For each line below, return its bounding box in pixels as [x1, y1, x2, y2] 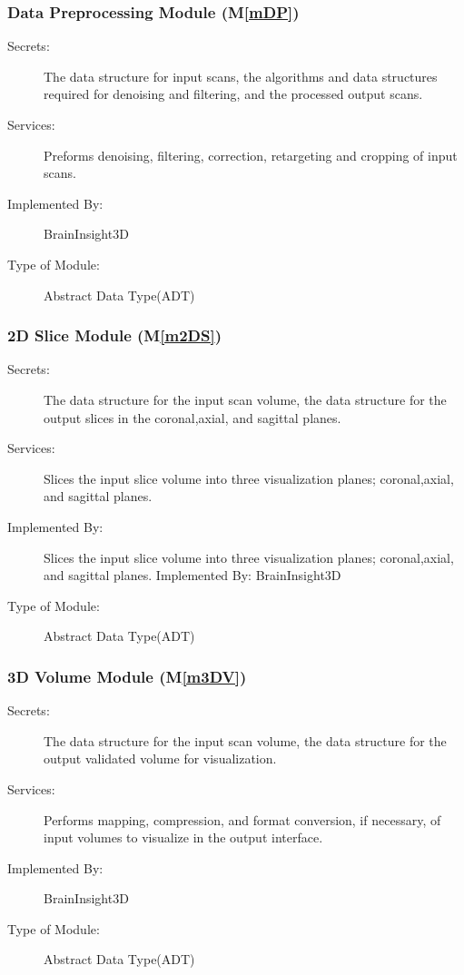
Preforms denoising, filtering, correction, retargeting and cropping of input [44, 145, 458, 164]
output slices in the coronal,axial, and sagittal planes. [44, 408, 341, 427]
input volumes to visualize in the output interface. [44, 828, 323, 847]
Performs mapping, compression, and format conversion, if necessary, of [44, 810, 441, 829]
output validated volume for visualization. [44, 749, 277, 768]
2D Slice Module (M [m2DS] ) [7, 324, 222, 347]
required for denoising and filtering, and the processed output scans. [44, 84, 423, 103]
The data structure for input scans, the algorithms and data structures [44, 66, 438, 85]
